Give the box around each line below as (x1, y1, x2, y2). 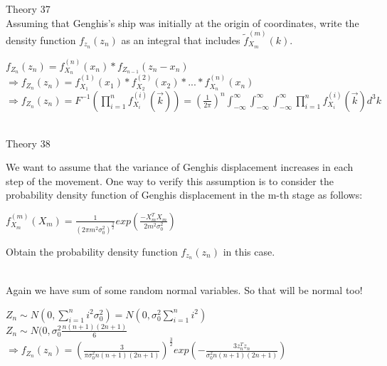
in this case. (223, 244, 275, 258)
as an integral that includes (121, 32, 240, 47)
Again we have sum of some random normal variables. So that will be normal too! (6, 283, 363, 298)
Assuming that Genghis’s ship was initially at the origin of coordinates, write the (6, 15, 359, 30)
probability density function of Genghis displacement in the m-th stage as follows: (6, 187, 363, 202)
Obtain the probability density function (6, 244, 178, 258)
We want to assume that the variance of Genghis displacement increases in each (6, 160, 354, 174)
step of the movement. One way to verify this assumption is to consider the (6, 173, 334, 188)
